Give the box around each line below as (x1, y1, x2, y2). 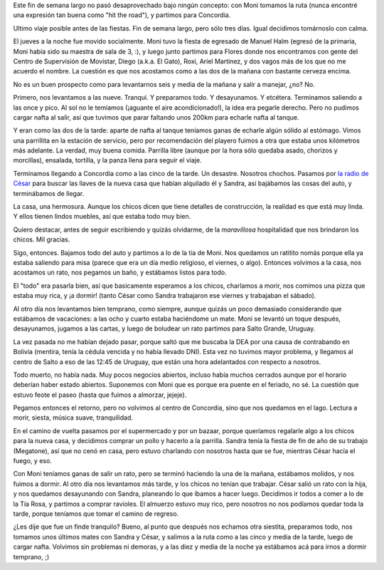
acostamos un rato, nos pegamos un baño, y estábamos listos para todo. (13, 268, 227, 277)
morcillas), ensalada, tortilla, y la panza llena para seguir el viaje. (13, 156, 202, 165)
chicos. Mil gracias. (13, 235, 70, 244)
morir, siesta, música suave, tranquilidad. (13, 413, 133, 422)
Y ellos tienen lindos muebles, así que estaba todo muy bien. (13, 212, 191, 221)
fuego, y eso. (13, 457, 53, 465)
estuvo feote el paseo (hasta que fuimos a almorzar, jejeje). (13, 390, 187, 399)
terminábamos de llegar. (13, 189, 85, 197)
